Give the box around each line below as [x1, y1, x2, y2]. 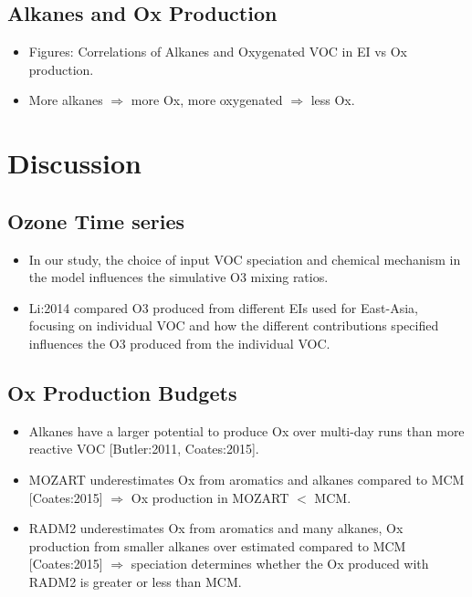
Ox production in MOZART [131, 487, 289, 507]
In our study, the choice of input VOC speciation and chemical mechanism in [28, 249, 461, 268]
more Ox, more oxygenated [131, 90, 283, 110]
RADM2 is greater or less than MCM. [28, 571, 242, 591]
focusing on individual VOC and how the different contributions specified [28, 316, 439, 335]
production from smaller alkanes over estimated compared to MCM [28, 536, 406, 555]
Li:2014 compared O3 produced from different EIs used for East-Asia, [28, 298, 418, 317]
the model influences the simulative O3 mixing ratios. [28, 267, 329, 287]
